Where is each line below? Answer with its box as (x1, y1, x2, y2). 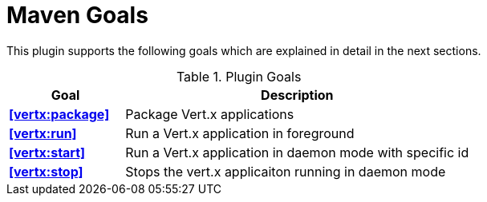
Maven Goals (6, 2, 148, 29)
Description (261, 86, 334, 103)
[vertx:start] (9, 144, 86, 160)
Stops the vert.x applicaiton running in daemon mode (125, 163, 446, 180)
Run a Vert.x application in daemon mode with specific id (125, 144, 469, 160)
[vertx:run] (9, 125, 77, 141)
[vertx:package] (9, 105, 110, 122)
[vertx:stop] (9, 163, 83, 180)
